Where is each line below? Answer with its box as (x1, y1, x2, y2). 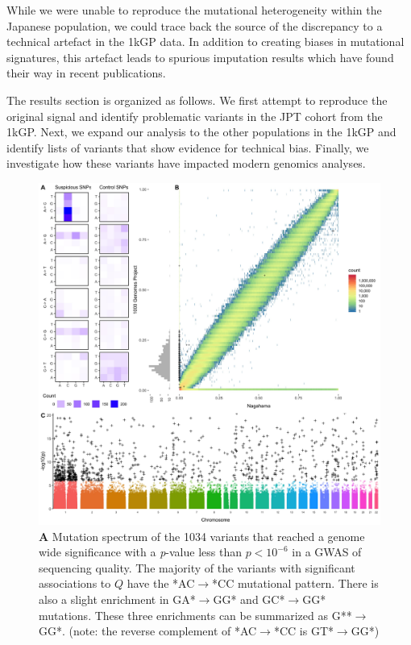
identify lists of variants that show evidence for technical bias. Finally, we (6, 139, 369, 156)
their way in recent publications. (6, 64, 166, 81)
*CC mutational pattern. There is (212, 575, 379, 592)
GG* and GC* (213, 590, 285, 607)
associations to (39, 575, 111, 592)
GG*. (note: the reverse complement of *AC (39, 622, 257, 639)
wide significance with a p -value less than (39, 543, 242, 560)
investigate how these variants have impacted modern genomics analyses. (6, 155, 366, 172)
